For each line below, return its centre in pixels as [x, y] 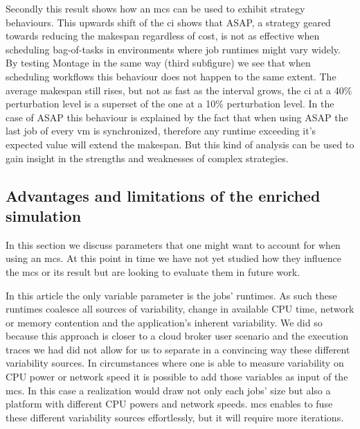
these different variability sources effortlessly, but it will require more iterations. [175, 417]
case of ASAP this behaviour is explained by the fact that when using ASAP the [177, 117]
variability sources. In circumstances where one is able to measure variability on [175, 363]
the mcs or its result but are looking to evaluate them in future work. [153, 271]
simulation [44, 215]
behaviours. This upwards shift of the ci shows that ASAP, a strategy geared [168, 22]
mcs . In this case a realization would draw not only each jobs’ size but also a [168, 390]
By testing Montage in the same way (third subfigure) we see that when [158, 63]
